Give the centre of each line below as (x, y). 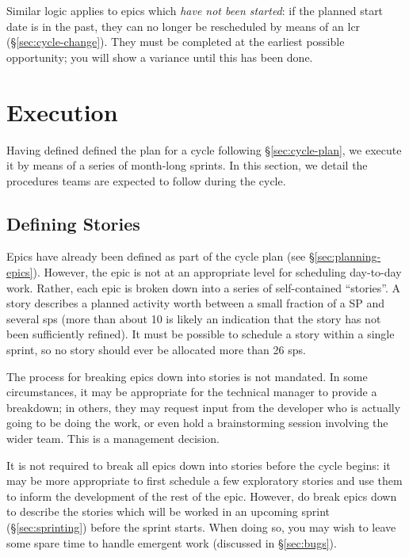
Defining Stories (73, 223)
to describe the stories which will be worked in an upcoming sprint (168, 511)
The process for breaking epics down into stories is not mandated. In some (187, 376)
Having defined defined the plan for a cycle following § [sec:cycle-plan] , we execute (204, 149)
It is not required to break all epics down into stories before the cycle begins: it (199, 465)
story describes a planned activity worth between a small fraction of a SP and (196, 303)
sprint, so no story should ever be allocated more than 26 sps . (156, 350)
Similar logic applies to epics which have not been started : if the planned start (195, 10)
